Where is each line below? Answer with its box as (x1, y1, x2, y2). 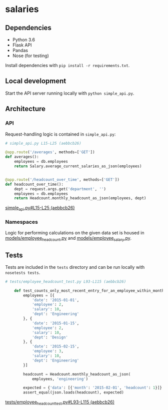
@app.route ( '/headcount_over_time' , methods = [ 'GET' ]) (5, 177, 120, 182)
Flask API (12, 42, 32, 48)
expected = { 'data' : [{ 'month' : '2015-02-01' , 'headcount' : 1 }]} (23, 385, 162, 390)
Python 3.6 (12, 37, 35, 43)
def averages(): (5, 154, 39, 160)
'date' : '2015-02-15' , (31, 344, 79, 349)
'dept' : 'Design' (31, 334, 68, 340)
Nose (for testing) (12, 53, 49, 59)
